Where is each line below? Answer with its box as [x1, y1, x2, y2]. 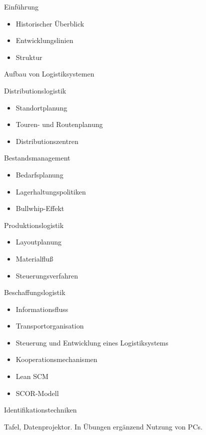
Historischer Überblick [15, 18, 84, 28]
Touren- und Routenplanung [15, 119, 103, 129]
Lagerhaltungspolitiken [15, 186, 86, 196]
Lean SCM [15, 371, 48, 381]
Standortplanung [15, 102, 67, 112]
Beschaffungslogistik [4, 287, 65, 297]
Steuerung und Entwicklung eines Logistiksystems [15, 337, 168, 347]
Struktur [15, 51, 42, 62]
